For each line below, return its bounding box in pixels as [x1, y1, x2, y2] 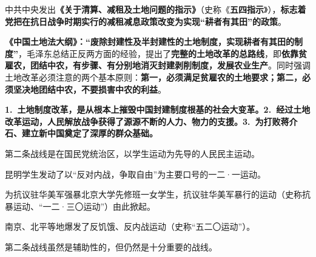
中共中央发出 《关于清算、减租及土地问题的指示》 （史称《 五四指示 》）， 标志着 [5, 3, 306, 15]
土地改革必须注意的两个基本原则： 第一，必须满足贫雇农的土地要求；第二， [5, 70, 302, 83]
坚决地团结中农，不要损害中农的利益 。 [13, 82, 166, 95]
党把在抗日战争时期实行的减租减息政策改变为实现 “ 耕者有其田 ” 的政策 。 [5, 15, 286, 27]
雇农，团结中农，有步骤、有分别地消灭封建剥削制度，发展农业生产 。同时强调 [5, 59, 311, 72]
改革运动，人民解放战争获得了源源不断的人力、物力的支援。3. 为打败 [5, 115, 281, 127]
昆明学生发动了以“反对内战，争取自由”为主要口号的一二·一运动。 [5, 167, 266, 180]
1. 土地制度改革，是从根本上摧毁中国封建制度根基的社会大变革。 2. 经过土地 [5, 103, 311, 116]
